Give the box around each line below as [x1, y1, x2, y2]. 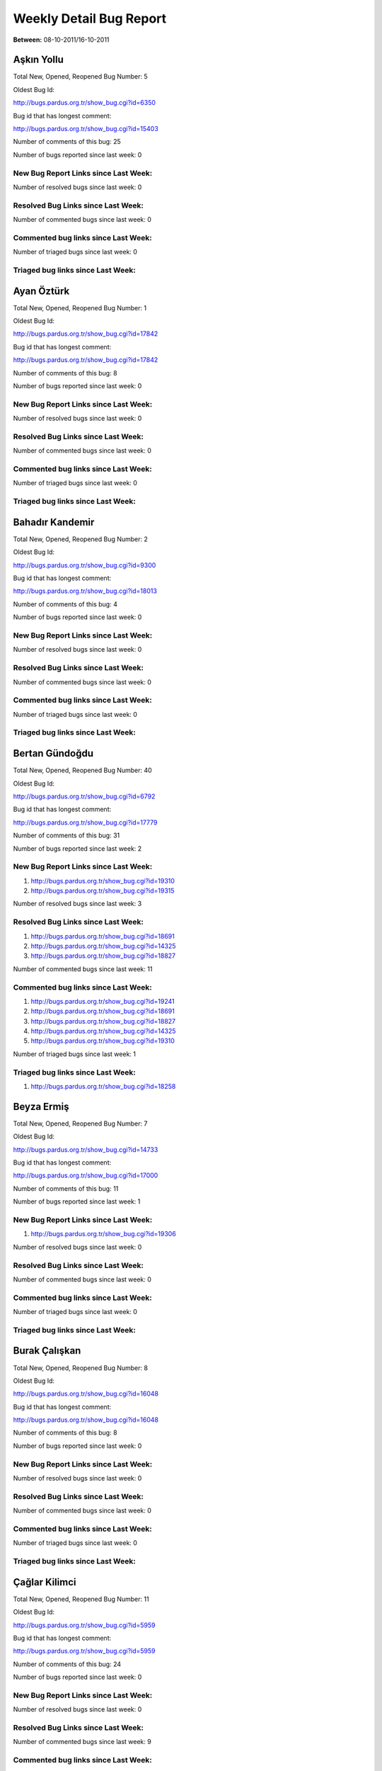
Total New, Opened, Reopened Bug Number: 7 [13, 1119, 148, 1128]
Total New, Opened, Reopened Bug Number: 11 [13, 1595, 149, 1603]
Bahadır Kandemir [13, 516, 95, 528]
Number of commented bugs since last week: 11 [13, 964, 153, 973]
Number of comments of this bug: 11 [13, 1184, 119, 1193]
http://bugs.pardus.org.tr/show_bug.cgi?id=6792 [13, 792, 156, 800]
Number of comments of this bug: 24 [13, 1660, 122, 1668]
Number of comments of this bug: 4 [13, 599, 118, 609]
